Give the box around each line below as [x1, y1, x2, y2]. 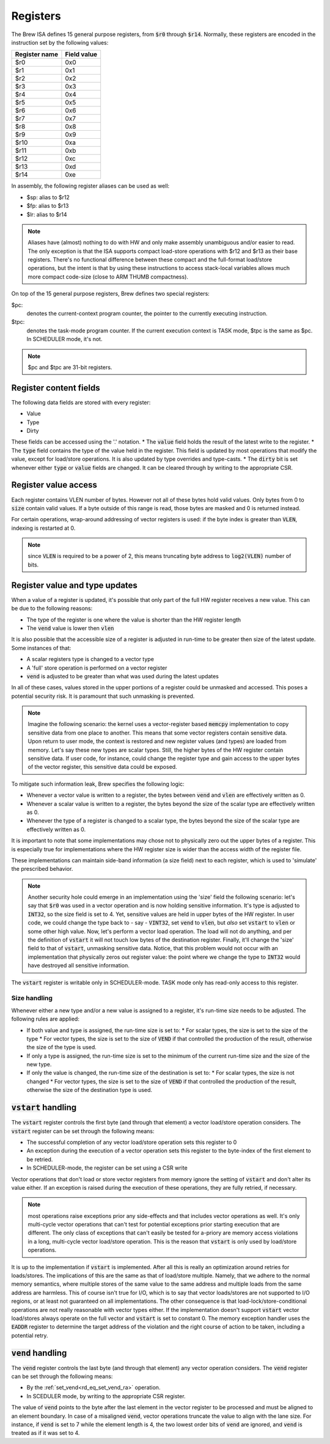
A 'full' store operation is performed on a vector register [26, 664, 167, 672]
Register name [15, 50, 58, 59]
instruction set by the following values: [11, 38, 109, 46]
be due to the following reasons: [11, 605, 93, 612]
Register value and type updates [11, 580, 137, 590]
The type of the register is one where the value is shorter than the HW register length [26, 616, 241, 623]
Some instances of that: [11, 644, 71, 651]
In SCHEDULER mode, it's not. [26, 335, 103, 343]
